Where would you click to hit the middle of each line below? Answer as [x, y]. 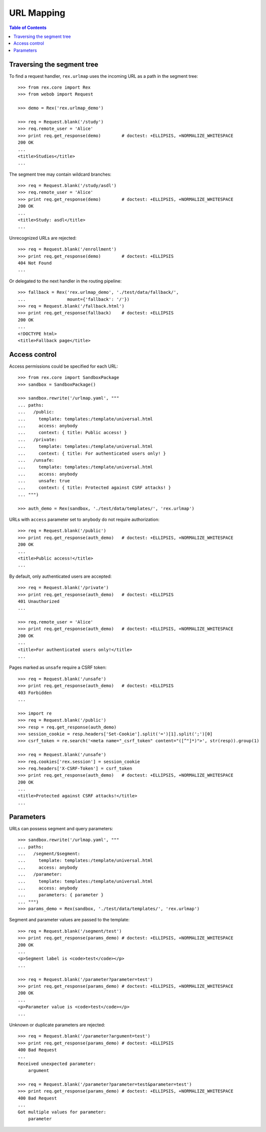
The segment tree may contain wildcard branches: [60, 174]
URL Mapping [37, 13]
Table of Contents [28, 28]
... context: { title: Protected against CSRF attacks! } [95, 488]
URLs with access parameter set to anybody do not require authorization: [84, 520]
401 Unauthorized [39, 601]
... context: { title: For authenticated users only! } [92, 453]
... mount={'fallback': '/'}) [74, 299]
